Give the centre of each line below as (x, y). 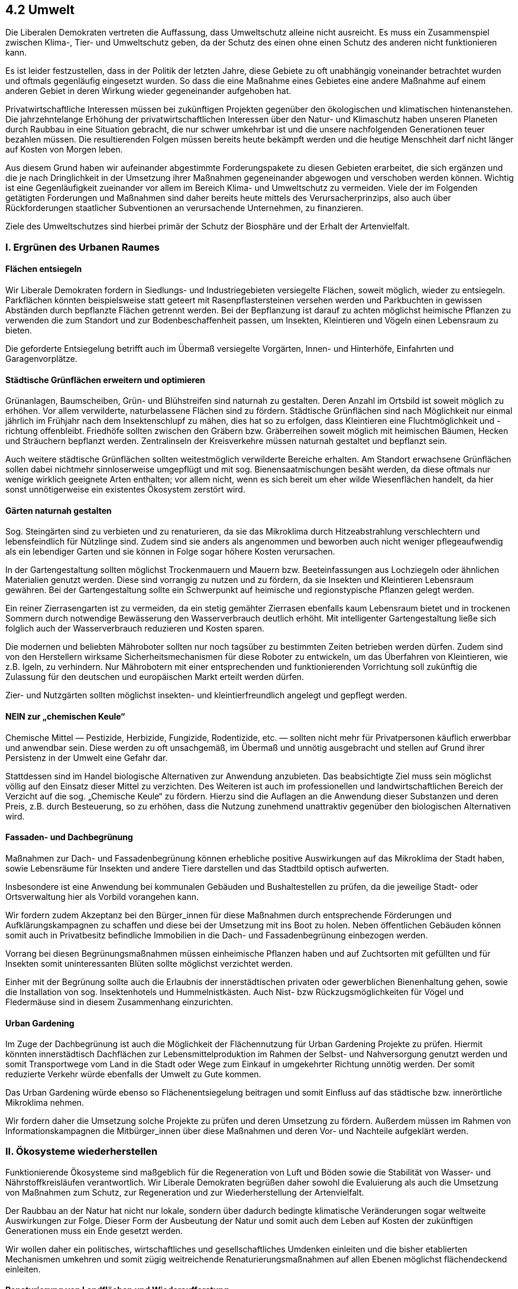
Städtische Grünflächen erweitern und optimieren (105, 380)
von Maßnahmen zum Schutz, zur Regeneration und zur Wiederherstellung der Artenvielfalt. (185, 1192)
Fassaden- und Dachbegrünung (69, 837)
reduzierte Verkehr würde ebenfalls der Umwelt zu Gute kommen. (133, 1074)
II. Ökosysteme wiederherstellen (82, 1152)
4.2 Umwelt (40, 10)
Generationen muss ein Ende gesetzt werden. (94, 1230)
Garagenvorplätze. (41, 359)
